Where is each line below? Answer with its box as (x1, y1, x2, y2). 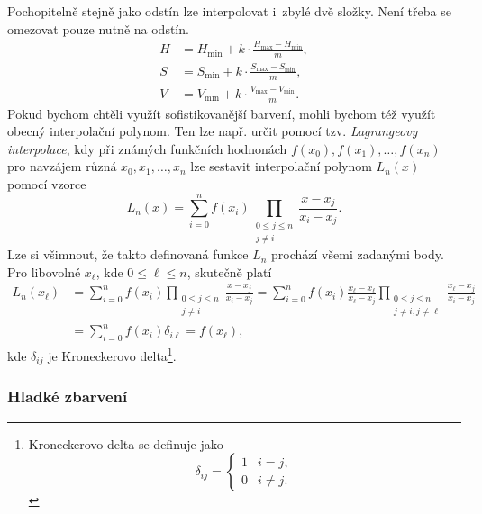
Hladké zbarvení (7, 385, 128, 408)
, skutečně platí (186, 262, 272, 281)
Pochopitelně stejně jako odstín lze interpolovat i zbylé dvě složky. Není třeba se (7, 2, 451, 20)
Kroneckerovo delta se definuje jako (28, 434, 223, 453)
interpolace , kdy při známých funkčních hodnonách (7, 139, 287, 158)
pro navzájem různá (7, 157, 117, 176)
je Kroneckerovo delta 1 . (48, 344, 177, 365)
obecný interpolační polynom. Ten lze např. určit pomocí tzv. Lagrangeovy (7, 122, 418, 140)
